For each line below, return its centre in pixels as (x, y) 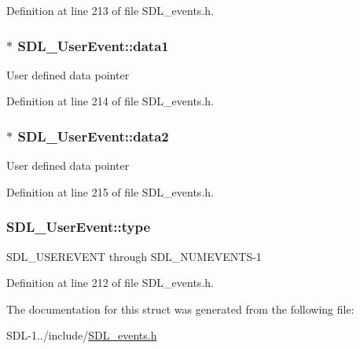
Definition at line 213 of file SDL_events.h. (110, 10)
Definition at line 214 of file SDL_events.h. (110, 101)
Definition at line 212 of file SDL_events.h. (110, 283)
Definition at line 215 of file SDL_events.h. (110, 191)
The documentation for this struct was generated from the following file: (180, 309)
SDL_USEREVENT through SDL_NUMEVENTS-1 (134, 256)
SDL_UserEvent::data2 (93, 136)
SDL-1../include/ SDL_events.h (82, 335)
